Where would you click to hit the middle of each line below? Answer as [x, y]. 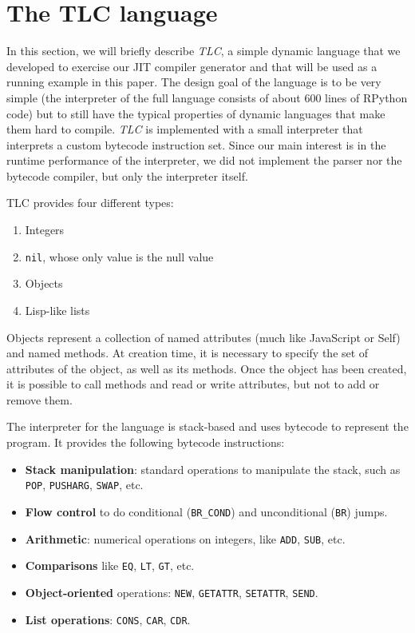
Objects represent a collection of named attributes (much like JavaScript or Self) [204, 337]
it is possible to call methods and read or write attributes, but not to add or [193, 384]
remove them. [40, 399]
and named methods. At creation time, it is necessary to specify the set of [188, 353]
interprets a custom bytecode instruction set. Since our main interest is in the [196, 144]
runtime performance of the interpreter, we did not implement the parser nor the [204, 160]
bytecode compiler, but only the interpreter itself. [127, 175]
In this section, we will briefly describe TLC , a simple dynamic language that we [204, 51]
